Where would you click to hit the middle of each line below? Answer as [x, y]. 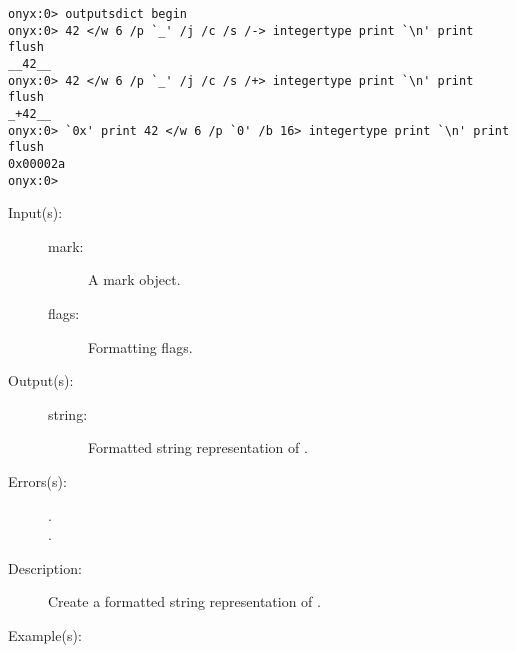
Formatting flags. [140, 346]
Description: [45, 567]
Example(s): [45, 634]
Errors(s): [37, 480]
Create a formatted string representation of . [184, 601]
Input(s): [35, 212]
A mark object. [134, 279]
